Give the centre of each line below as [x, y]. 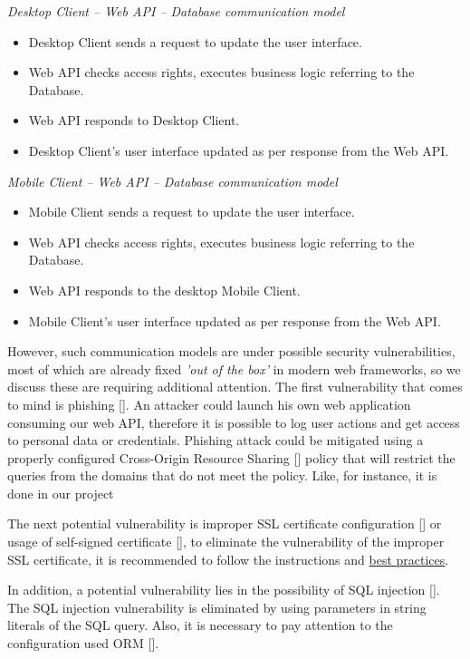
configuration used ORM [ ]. [83, 643]
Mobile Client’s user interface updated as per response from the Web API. [235, 320]
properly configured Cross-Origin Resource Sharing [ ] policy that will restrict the [231, 457]
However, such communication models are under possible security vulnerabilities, [231, 351]
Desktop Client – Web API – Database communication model [176, 11]
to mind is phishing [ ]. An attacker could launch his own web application [209, 404]
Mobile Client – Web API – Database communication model [173, 181]
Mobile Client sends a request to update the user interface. [192, 212]
